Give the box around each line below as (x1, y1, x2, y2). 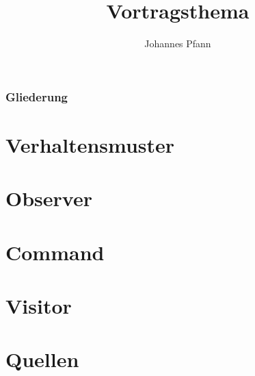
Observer (5, 184, 92, 212)
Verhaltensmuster (5, 130, 175, 158)
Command (5, 238, 105, 266)
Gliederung (5, 88, 68, 105)
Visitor (5, 291, 72, 319)
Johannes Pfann (144, 36, 211, 51)
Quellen (5, 345, 79, 373)
